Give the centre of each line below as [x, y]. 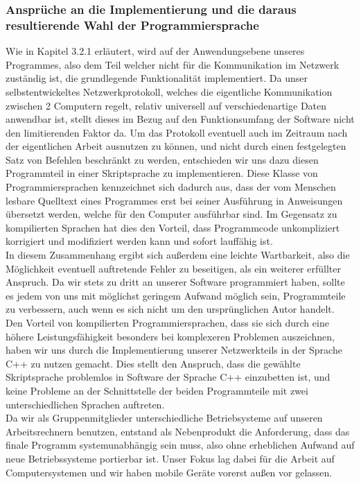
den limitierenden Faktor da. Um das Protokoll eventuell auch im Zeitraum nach [177, 132]
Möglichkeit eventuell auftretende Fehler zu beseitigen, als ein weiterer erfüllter [173, 268]
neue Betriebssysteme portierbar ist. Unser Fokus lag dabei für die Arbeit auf [170, 458]
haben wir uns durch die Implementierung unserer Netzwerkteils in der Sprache [174, 350]
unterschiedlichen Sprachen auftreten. [85, 404]
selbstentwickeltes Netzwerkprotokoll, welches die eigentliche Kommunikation [169, 91]
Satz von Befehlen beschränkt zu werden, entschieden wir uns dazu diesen [162, 159]
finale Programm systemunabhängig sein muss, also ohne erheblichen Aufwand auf [180, 445]
